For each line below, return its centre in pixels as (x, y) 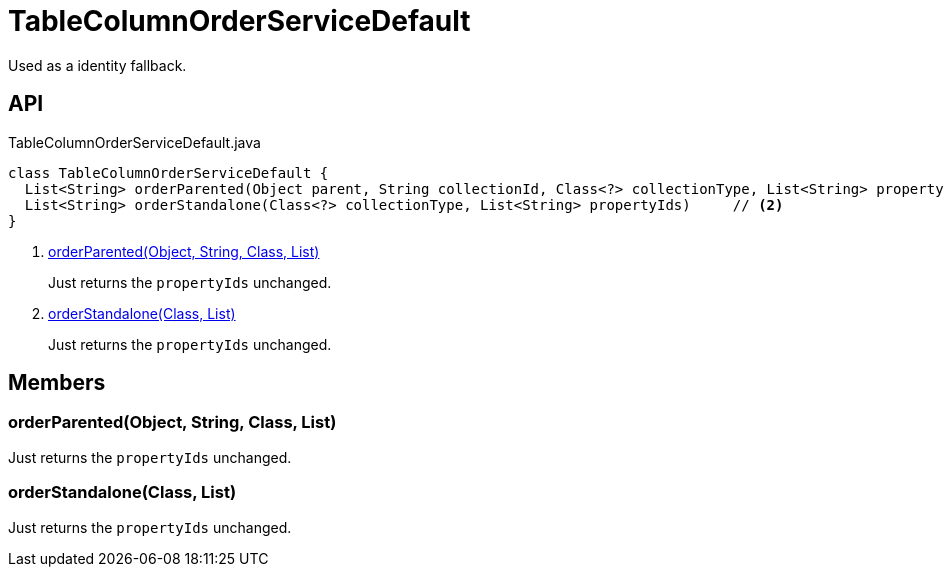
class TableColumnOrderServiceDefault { (168, 172)
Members (57, 383)
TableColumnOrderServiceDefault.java (134, 142)
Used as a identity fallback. (97, 65)
